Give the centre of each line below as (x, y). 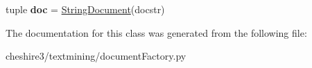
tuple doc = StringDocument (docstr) (85, 9)
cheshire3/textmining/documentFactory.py (96, 56)
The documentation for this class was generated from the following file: (156, 32)
